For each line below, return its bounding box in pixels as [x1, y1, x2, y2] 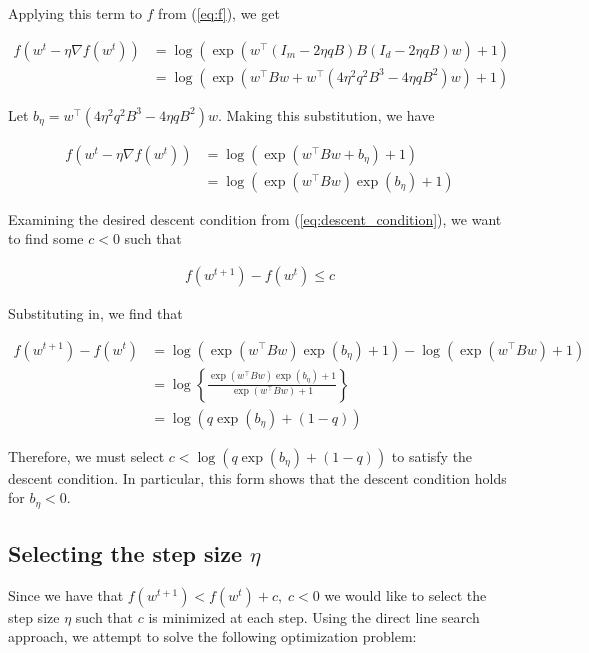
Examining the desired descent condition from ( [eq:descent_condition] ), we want [8, 208, 502, 229]
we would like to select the [324, 584, 487, 605]
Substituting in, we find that [8, 302, 183, 323]
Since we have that [8, 584, 124, 605]
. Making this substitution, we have [217, 104, 435, 125]
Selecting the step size [8, 538, 243, 569]
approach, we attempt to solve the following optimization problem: [8, 626, 417, 647]
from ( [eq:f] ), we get [158, 3, 280, 23]
